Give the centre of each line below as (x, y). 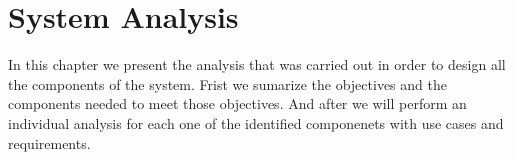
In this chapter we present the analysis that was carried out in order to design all (257, 64)
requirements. (49, 142)
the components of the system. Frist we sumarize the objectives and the (227, 83)
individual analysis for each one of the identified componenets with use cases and (256, 122)
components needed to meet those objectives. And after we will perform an (237, 103)
